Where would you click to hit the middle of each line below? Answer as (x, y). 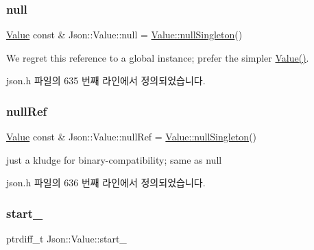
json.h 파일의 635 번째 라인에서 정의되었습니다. (106, 80)
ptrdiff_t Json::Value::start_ (67, 239)
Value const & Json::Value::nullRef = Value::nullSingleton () (132, 137)
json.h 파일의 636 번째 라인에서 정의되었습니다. (106, 183)
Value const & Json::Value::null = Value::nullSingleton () (124, 35)
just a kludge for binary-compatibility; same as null (114, 159)
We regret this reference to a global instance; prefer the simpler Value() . (158, 57)
